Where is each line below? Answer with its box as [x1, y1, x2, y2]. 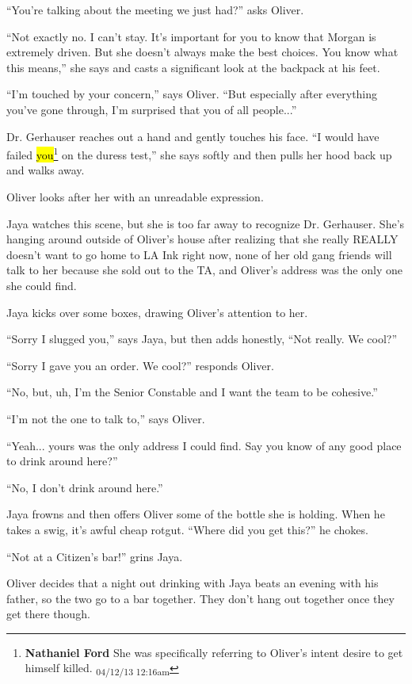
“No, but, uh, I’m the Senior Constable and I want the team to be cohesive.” [6, 384, 378, 400]
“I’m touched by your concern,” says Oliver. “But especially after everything [6, 86, 378, 102]
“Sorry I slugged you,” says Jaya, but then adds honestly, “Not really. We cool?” [6, 331, 398, 347]
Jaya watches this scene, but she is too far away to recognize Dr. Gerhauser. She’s [6, 215, 405, 231]
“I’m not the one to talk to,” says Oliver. [6, 410, 205, 426]
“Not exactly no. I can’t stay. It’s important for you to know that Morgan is [6, 28, 376, 44]
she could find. [6, 277, 77, 293]
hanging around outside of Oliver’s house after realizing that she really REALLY [6, 231, 399, 247]
